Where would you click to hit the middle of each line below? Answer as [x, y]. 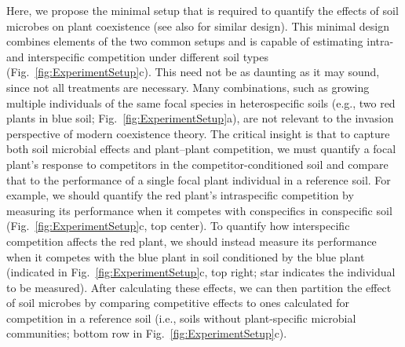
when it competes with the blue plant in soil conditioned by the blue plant [186, 256]
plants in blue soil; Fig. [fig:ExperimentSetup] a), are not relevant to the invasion [200, 118]
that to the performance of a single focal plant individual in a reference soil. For [199, 179]
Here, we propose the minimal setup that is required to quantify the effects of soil [202, 10]
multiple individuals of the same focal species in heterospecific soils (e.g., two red [201, 102]
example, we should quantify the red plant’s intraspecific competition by [180, 195]
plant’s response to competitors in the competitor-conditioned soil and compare [197, 164]
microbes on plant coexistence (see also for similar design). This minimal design [198, 26]
